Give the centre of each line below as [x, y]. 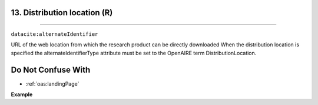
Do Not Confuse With [51, 70]
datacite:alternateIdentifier [54, 34]
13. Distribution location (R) [62, 13]
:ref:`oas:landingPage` [52, 84]
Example [22, 94]
